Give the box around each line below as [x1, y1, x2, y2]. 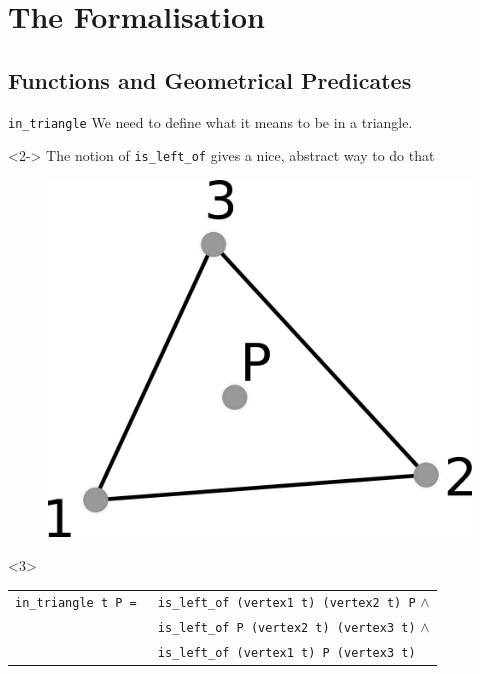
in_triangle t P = [15, 596, 137, 611]
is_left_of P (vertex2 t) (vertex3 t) [157, 621, 416, 636]
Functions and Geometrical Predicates [8, 64, 412, 95]
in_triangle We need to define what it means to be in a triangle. [8, 111, 413, 132]
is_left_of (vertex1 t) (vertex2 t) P [157, 596, 416, 611]
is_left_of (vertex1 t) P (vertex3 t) [157, 646, 416, 661]
